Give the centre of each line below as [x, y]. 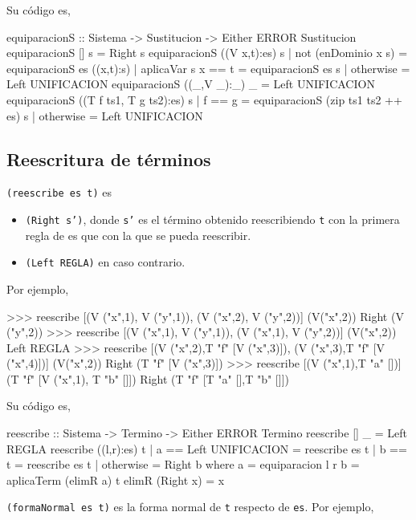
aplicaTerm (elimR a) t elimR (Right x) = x [116, 479]
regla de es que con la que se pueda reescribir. [138, 235]
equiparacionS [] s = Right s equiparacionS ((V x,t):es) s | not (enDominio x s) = [207, 53]
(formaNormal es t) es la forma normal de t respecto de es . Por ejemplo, [190, 507]
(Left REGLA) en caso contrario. [105, 262]
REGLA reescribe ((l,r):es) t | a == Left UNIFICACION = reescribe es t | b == [207, 448]
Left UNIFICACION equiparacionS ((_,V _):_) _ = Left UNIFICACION [191, 84]
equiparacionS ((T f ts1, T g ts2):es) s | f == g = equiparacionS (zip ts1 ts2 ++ [204, 99]
